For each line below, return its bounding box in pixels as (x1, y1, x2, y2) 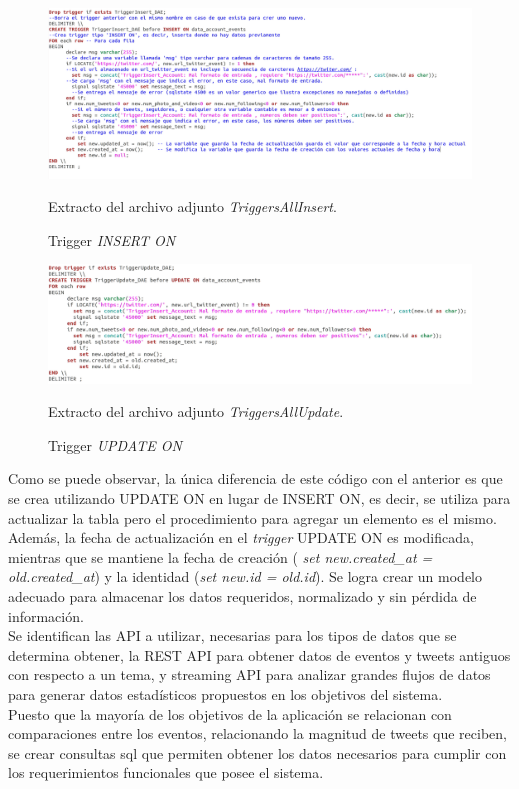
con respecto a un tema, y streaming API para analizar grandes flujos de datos (8, 664, 491, 685)
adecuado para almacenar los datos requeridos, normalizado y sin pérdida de (8, 585, 477, 606)
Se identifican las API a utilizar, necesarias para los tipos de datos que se (8, 625, 457, 646)
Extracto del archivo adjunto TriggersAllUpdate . (48, 401, 344, 422)
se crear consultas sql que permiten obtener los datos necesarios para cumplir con (8, 742, 507, 763)
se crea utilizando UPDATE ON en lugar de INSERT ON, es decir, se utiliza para (8, 488, 511, 508)
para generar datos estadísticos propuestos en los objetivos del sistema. (8, 683, 443, 704)
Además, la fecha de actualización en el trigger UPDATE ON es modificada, (8, 527, 474, 548)
